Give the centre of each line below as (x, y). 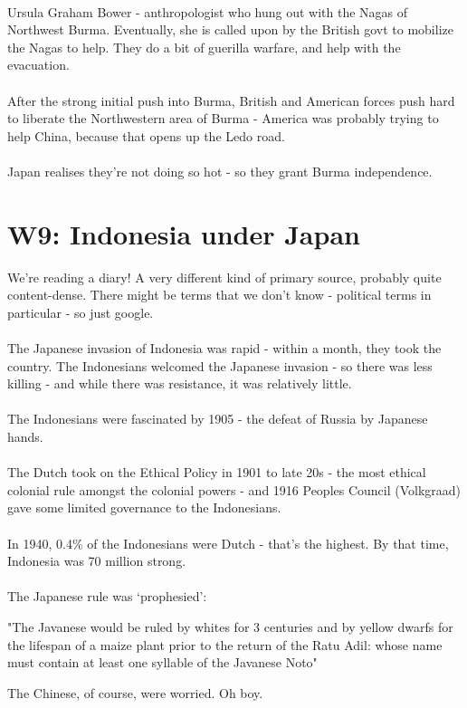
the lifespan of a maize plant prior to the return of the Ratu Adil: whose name (225, 644)
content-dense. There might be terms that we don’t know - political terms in (219, 295)
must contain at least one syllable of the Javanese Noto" (162, 662)
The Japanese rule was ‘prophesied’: (107, 596)
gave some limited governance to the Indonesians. (144, 507)
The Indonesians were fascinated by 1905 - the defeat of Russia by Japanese (218, 419)
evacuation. (38, 65)
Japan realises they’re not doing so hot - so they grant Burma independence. (220, 171)
